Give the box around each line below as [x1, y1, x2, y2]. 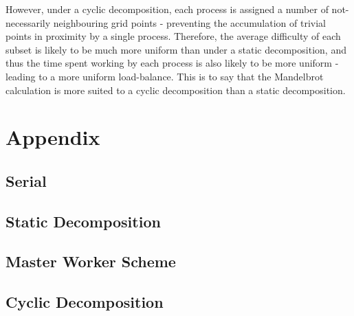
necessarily [5, 15, 51, 30]
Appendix [5, 123, 100, 151]
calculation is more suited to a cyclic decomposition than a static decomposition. [5, 82, 346, 97]
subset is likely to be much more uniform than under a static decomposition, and [5, 42, 346, 56]
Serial [5, 170, 47, 191]
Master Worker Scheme [5, 251, 176, 272]
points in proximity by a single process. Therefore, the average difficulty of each [5, 29, 341, 43]
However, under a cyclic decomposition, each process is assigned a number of [5, 2, 329, 16]
